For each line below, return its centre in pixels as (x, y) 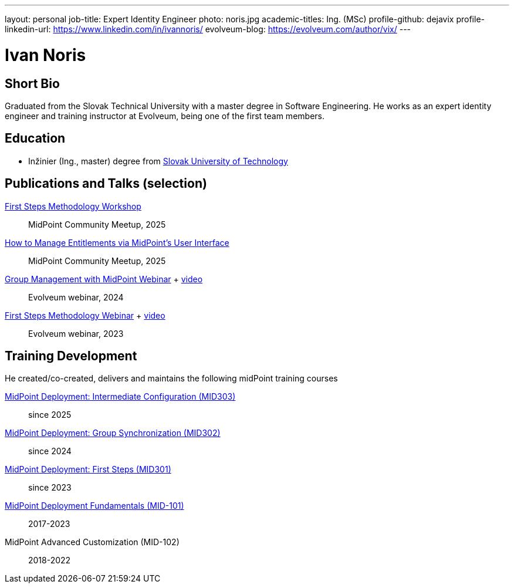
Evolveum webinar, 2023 (76, 333)
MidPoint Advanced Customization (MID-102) (92, 542)
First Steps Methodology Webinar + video (85, 315)
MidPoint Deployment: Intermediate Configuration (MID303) (120, 397)
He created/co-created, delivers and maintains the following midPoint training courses (171, 379)
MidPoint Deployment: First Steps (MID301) (88, 469)
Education (35, 138)
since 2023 (50, 488)
